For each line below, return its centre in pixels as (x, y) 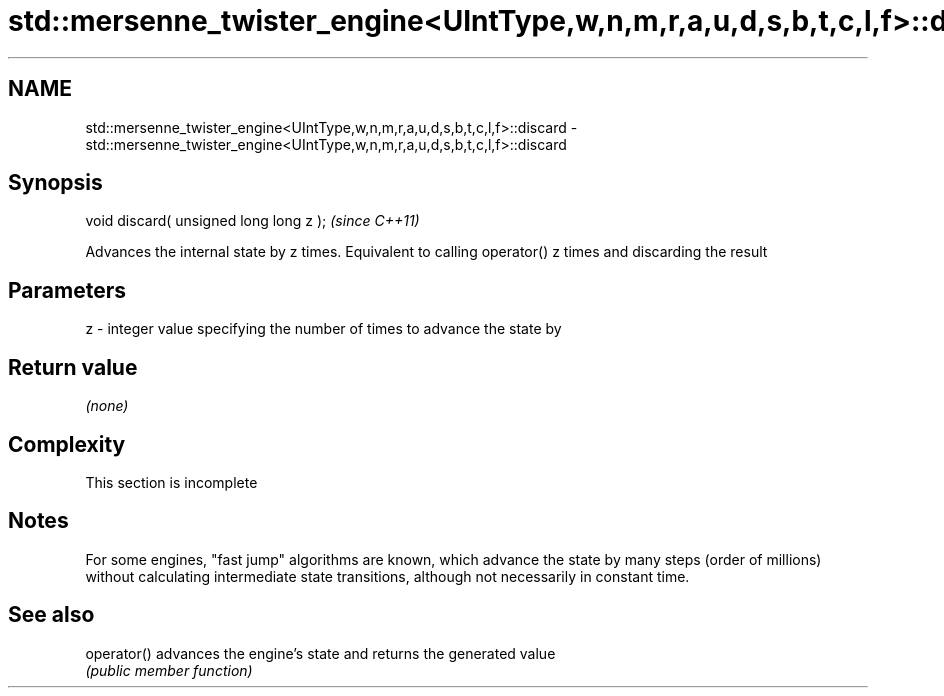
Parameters (67, 290)
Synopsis (55, 183)
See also (51, 615)
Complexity (67, 444)
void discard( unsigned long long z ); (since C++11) (252, 221)
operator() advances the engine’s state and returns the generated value (320, 653)
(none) (107, 406)
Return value (73, 367)
